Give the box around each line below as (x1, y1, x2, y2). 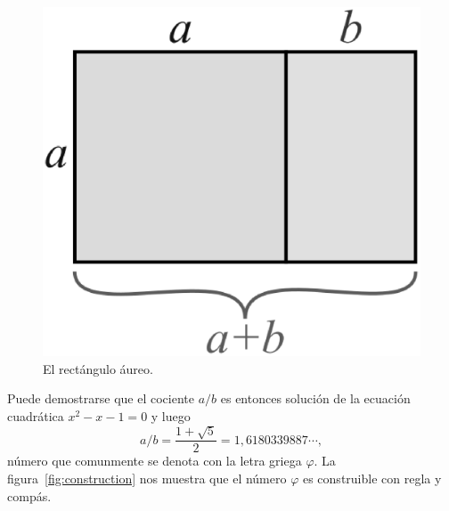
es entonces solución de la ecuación (220, 389, 411, 408)
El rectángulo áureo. (43, 359, 153, 377)
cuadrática (7, 406, 64, 425)
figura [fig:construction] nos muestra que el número (7, 468, 287, 487)
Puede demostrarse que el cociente (7, 389, 194, 408)
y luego (151, 406, 191, 425)
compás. (7, 486, 52, 505)
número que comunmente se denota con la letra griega (7, 451, 302, 470)
